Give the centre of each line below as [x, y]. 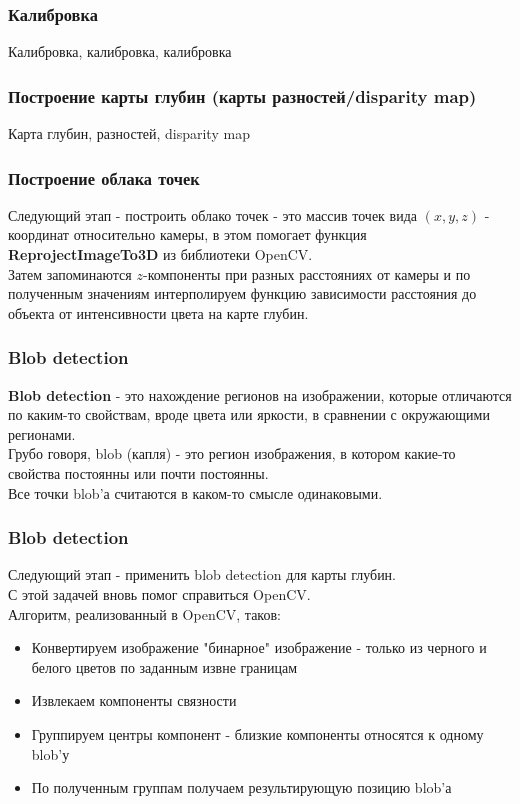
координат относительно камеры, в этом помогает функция [187, 234]
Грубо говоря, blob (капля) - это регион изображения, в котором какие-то [232, 453]
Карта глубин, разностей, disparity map [129, 133]
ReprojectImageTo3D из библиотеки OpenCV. [160, 254]
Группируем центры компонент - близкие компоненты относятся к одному [257, 733]
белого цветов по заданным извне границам [164, 666]
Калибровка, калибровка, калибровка [120, 51]
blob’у [50, 753]
